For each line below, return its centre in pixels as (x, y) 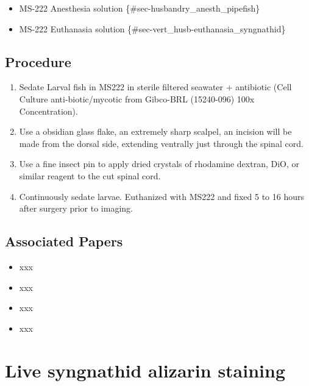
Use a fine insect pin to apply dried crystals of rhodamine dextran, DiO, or (159, 164)
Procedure (38, 61)
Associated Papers (64, 241)
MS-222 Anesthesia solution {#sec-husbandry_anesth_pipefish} (140, 8)
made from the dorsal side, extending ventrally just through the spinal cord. (161, 143)
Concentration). (48, 111)
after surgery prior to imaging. (76, 208)
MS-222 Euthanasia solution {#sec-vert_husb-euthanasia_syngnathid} (152, 28)
